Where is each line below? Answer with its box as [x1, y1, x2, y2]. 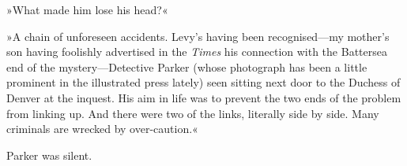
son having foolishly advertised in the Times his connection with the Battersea [6, 43, 387, 60]
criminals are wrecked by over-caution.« [6, 120, 198, 137]
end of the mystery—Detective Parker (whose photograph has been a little [6, 58, 367, 75]
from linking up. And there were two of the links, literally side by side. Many [6, 105, 379, 121]
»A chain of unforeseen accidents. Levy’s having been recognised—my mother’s [6, 28, 390, 44]
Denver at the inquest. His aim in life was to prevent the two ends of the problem [6, 89, 401, 105]
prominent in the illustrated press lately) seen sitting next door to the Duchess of [6, 74, 401, 90]
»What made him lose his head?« [6, 2, 168, 17]
